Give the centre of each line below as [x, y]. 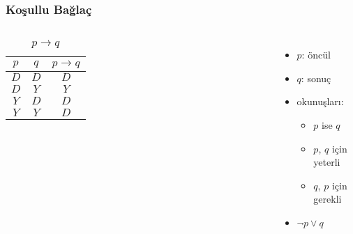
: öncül [316, 55]
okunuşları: [320, 101]
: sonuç [316, 78]
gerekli [328, 199]
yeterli [327, 162]
